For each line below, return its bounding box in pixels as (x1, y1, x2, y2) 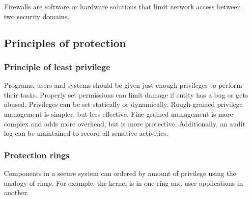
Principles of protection (4, 35, 126, 50)
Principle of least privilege (4, 60, 111, 73)
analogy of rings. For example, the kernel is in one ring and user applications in (4, 177, 243, 188)
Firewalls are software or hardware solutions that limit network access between (4, 1, 241, 11)
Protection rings (4, 149, 70, 161)
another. (4, 187, 29, 198)
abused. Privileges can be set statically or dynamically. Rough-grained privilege (4, 99, 243, 109)
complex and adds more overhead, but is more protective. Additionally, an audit (4, 118, 246, 128)
